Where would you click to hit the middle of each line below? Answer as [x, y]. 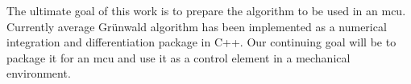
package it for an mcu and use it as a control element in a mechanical [179, 57]
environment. [39, 73]
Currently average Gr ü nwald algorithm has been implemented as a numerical [197, 26]
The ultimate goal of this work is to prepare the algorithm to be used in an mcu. [206, 10]
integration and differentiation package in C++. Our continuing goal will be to [201, 42]
